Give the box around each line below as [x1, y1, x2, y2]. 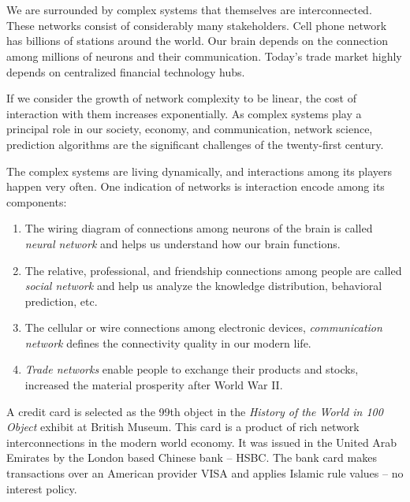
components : [6, 193, 67, 210]
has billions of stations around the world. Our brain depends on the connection [6, 32, 388, 49]
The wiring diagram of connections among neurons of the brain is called [24, 220, 373, 236]
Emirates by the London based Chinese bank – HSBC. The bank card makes [6, 449, 377, 466]
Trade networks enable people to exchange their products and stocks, [24, 361, 359, 377]
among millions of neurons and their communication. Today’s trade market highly [6, 47, 402, 64]
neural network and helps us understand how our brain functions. [24, 235, 341, 251]
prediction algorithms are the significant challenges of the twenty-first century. [6, 136, 384, 152]
